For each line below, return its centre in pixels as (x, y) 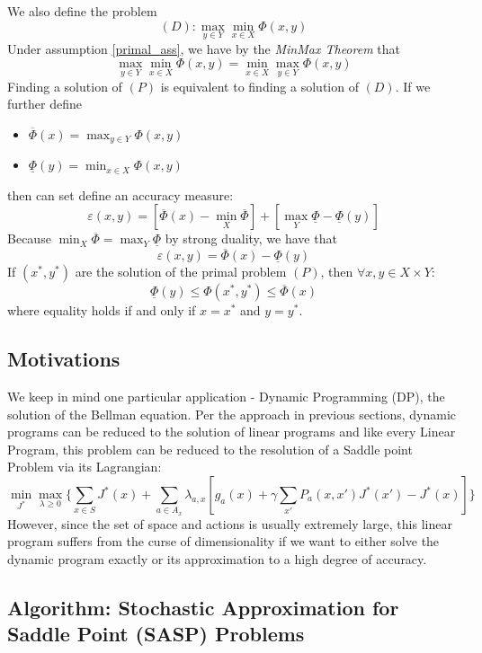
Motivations (64, 359)
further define (45, 104)
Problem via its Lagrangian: (85, 467)
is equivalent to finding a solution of (259, 86)
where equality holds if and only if (102, 310)
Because (29, 238)
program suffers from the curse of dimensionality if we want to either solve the (223, 541)
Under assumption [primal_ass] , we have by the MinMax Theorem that (204, 48)
